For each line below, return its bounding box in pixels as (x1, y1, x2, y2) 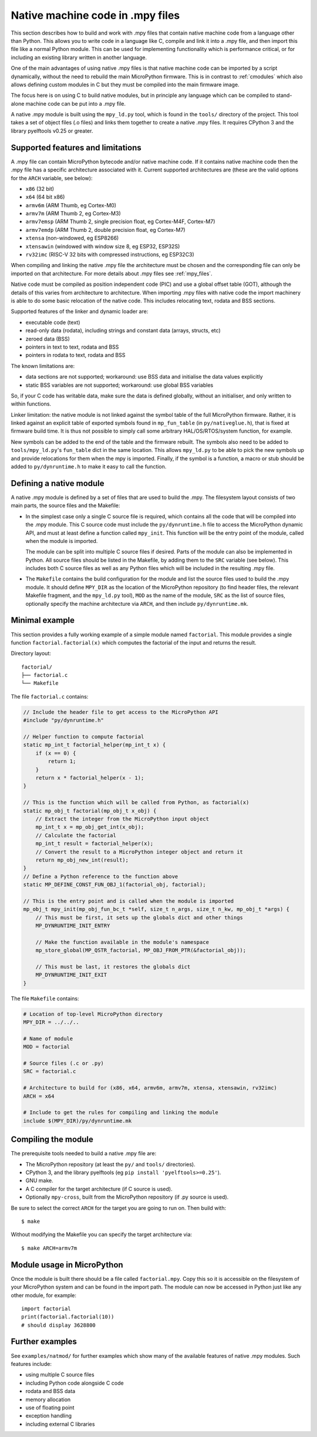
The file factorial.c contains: (11, 693, 89, 700)
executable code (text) (25, 319, 80, 326)
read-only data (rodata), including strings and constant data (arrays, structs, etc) (25, 327, 221, 334)
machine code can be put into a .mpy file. (25, 100, 126, 107)
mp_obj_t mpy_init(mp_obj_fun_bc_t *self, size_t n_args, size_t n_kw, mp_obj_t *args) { (23, 906, 290, 913)
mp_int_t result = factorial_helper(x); (35, 840, 154, 847)
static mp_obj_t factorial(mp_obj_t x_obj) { (23, 807, 157, 814)
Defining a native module (11, 478, 105, 488)
